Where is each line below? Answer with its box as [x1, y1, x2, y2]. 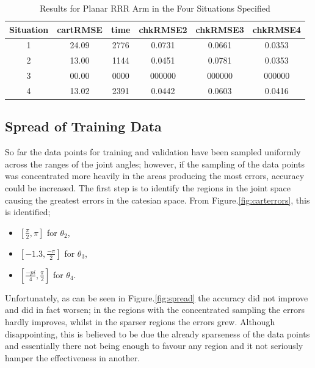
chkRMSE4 [252, 23, 301, 35]
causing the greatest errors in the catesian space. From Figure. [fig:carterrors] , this [5, 193, 310, 206]
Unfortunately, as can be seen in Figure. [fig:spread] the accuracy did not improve [5, 291, 308, 304]
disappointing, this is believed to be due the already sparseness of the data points [5, 327, 310, 340]
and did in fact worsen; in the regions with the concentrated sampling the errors [5, 303, 305, 316]
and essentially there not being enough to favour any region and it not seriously [5, 339, 303, 352]
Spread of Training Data [5, 117, 162, 136]
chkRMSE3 [195, 23, 244, 35]
